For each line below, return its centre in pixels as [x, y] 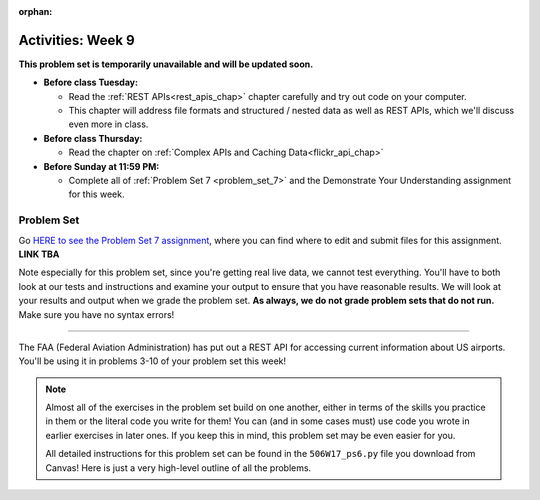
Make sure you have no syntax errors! [96, 314]
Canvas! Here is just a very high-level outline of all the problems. [178, 467]
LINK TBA [39, 254]
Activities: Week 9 [76, 40]
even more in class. [108, 124]
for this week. [96, 194]
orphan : [35, 11]
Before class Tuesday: [91, 82]
